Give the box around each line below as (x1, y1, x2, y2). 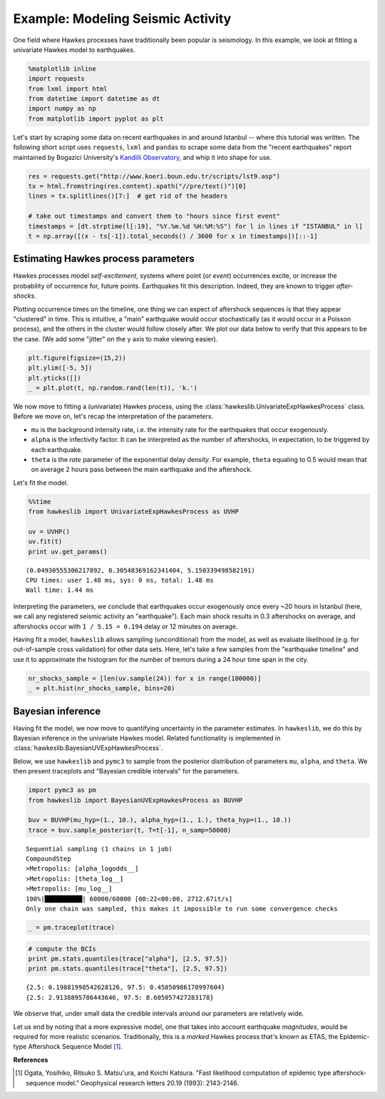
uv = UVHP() (28, 527, 71, 536)
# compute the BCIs (28, 945, 96, 953)
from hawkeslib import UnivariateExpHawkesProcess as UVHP (28, 508, 239, 516)
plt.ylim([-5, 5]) (28, 364, 93, 372)
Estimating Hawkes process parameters (13, 253, 195, 265)
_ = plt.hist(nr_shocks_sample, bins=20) (28, 684, 175, 693)
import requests (28, 75, 86, 83)
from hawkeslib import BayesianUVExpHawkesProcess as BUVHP (28, 796, 243, 804)
